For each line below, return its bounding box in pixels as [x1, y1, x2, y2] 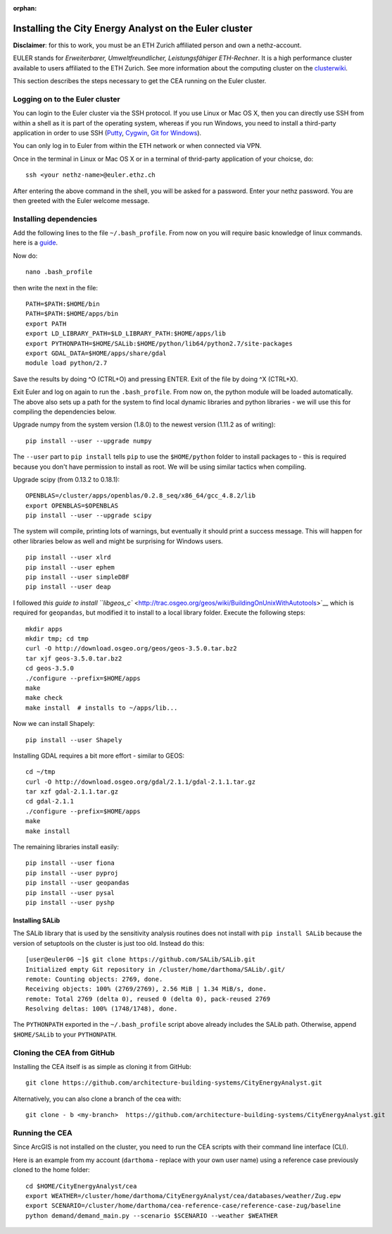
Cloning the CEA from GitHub [13, 1047, 115, 1057]
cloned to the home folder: [13, 1166, 91, 1174]
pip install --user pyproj [25, 869, 119, 877]
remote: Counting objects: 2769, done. [25, 975, 163, 983]
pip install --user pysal [25, 889, 115, 896]
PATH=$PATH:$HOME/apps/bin [25, 310, 119, 318]
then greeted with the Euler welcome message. [13, 196, 150, 204]
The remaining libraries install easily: [13, 843, 119, 851]
